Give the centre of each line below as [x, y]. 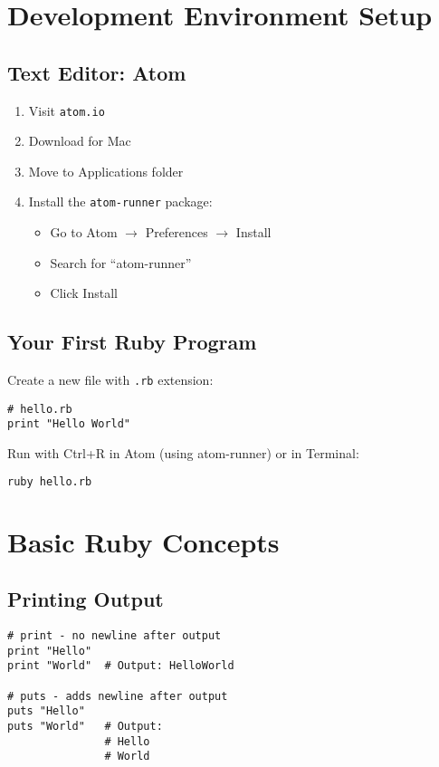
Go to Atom [84, 232]
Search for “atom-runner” [121, 262]
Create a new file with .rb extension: [110, 380]
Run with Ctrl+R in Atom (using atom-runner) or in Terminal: [183, 453]
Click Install [84, 293]
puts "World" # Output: [85, 727]
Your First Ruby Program [132, 342]
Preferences [177, 232]
